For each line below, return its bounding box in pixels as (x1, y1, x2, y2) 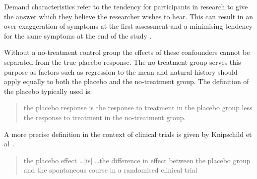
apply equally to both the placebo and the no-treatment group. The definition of (4, 76, 249, 87)
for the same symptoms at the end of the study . (4, 30, 152, 41)
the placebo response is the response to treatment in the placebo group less (23, 102, 253, 113)
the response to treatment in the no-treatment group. (23, 112, 186, 122)
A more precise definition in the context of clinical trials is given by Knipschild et (4, 129, 252, 139)
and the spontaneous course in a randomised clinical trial (23, 165, 197, 175)
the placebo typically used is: (4, 86, 92, 96)
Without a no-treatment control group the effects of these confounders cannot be (4, 47, 250, 57)
